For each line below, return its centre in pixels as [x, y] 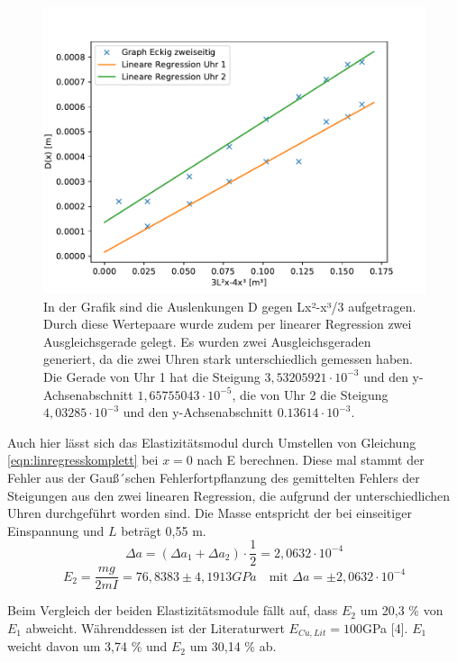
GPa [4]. [385, 628]
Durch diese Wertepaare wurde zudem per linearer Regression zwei [228, 324]
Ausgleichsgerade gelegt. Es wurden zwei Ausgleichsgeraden [207, 341]
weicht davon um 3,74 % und [87, 646]
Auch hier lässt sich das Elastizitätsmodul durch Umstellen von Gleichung [212, 442]
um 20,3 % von [402, 610]
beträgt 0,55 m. [164, 530]
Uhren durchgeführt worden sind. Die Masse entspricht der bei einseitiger [210, 513]
